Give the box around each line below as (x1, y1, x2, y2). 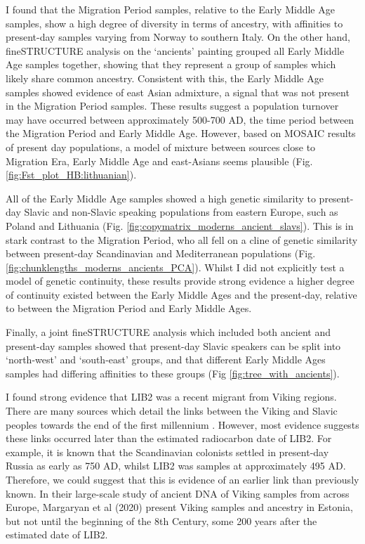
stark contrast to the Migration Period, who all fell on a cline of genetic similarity (6, 232, 358, 247)
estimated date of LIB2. (6, 527, 108, 542)
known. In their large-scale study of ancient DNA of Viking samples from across (6, 486, 350, 500)
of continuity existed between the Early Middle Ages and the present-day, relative (6, 287, 357, 302)
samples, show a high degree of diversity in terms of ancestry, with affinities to (6, 15, 343, 30)
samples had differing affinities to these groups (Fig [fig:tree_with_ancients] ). (6, 365, 340, 380)
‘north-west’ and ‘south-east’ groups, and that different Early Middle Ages (6, 352, 326, 367)
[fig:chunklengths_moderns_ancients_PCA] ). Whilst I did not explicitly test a (6, 259, 345, 274)
